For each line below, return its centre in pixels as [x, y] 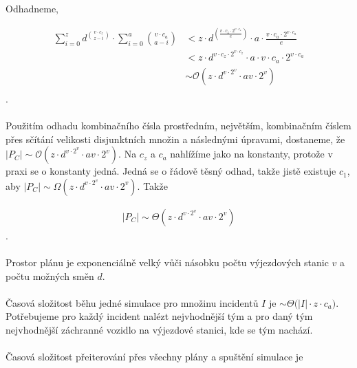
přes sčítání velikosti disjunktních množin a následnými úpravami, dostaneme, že [175, 139]
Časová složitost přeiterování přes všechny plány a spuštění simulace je [154, 357]
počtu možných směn [50, 275]
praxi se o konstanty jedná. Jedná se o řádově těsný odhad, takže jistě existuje [171, 171]
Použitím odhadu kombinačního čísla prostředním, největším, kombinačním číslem [178, 125]
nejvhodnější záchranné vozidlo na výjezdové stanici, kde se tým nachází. [159, 329]
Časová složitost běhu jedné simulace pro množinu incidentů [132, 302]
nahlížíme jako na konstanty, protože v [251, 154]
